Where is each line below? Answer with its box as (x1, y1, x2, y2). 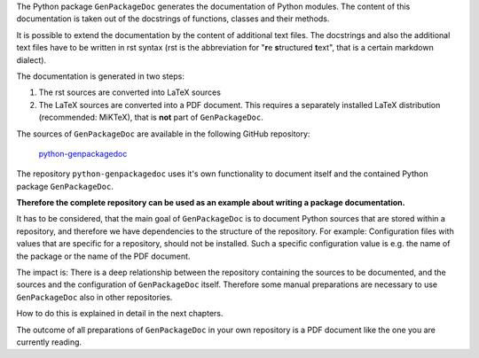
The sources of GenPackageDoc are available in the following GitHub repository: (16, 128, 310, 139)
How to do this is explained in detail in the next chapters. (16, 308, 224, 319)
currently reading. (16, 337, 82, 347)
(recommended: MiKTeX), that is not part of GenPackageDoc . (38, 112, 263, 123)
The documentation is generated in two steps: (16, 71, 185, 82)
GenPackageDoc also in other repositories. (16, 292, 173, 302)
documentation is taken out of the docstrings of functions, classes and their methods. (16, 13, 330, 24)
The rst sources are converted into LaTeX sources (38, 87, 222, 97)
